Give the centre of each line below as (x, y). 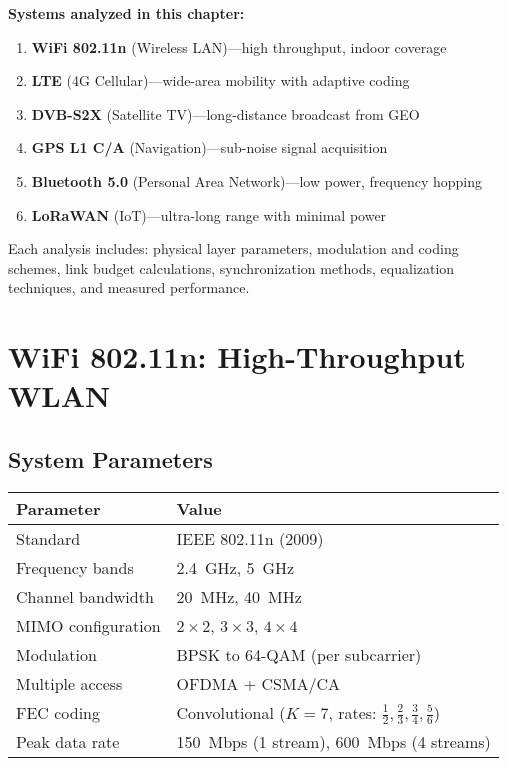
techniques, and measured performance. (129, 287)
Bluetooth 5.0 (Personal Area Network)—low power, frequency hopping (256, 180)
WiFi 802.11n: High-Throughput (237, 356)
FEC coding (58, 712)
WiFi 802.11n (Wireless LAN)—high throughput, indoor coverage (239, 46)
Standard (48, 538)
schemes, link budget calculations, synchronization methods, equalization (231, 267)
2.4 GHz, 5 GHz (235, 567)
